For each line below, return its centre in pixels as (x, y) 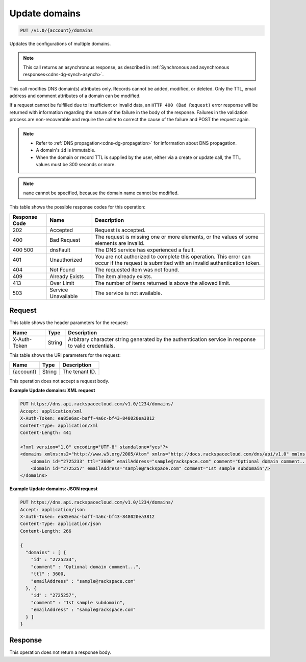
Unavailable (64, 296)
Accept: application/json (53, 509)
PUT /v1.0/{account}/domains (57, 30)
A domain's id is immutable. (66, 150)
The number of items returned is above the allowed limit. (163, 283)
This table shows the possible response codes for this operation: (78, 207)
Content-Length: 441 (46, 433)
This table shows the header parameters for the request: (69, 323)
